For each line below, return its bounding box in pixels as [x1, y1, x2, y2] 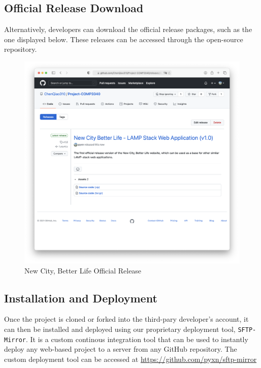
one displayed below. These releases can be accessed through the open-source [4, 34, 243, 44]
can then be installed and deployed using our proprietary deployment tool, [4, 324, 236, 334]
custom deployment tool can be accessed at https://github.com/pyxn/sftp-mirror [4, 353, 257, 364]
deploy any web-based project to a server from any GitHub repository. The [4, 344, 237, 354]
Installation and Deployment [4, 290, 157, 305]
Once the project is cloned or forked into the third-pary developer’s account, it [4, 314, 249, 324]
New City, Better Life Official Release [24, 265, 142, 275]
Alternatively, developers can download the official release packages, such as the [4, 24, 252, 35]
